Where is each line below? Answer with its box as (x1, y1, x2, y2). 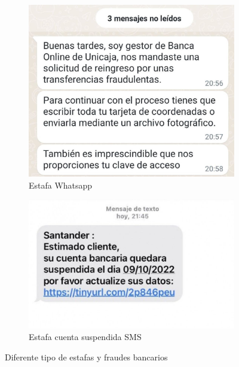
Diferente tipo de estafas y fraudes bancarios (5, 350, 168, 363)
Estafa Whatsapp (29, 178, 93, 191)
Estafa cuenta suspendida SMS (29, 330, 142, 343)
